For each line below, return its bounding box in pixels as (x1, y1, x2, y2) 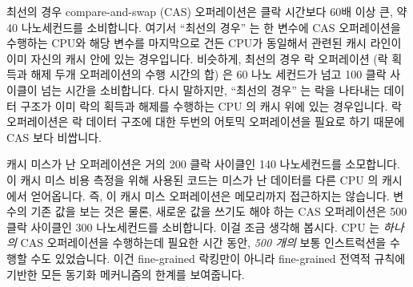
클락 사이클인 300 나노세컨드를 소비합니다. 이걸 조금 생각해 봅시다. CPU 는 (6, 218, 380, 235)
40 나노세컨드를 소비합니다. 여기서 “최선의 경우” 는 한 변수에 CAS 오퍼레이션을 (6, 18, 401, 35)
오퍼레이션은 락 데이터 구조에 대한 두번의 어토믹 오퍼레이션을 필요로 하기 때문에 (6, 113, 405, 130)
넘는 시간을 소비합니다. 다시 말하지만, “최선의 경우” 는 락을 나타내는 (41, 81, 380, 98)
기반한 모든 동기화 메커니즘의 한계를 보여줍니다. (6, 265, 245, 282)
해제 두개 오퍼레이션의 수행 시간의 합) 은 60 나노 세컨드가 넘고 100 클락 (30, 66, 387, 83)
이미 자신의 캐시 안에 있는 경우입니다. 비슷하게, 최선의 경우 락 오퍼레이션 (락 (6, 50, 388, 67)
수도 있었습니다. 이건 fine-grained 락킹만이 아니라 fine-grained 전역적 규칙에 (30, 249, 406, 266)
